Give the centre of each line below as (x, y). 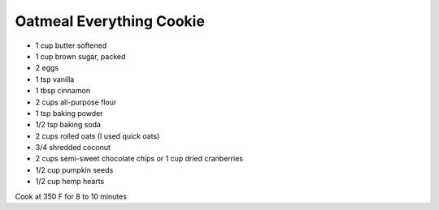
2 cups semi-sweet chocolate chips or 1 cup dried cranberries (139, 159)
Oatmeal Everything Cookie (110, 21)
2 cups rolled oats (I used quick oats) (98, 136)
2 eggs (47, 68)
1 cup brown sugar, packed (80, 56)
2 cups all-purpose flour (76, 102)
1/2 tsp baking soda (68, 125)
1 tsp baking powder (69, 113)
